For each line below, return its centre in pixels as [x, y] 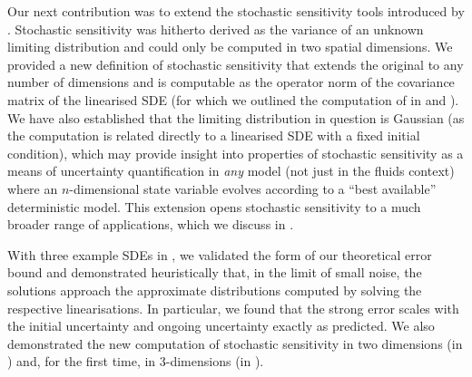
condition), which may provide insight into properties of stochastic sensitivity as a [236, 153]
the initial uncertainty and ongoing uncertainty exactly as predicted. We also [221, 326]
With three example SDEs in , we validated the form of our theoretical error [220, 254]
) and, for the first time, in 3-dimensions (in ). [136, 361]
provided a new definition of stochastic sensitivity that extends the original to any [236, 64]
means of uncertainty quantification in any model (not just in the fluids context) [231, 171]
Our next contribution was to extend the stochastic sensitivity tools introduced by [236, 11]
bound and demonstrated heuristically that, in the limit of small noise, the [215, 272]
